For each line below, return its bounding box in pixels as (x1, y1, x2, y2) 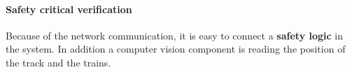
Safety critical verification (6, 1, 132, 16)
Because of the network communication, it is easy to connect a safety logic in (6, 28, 344, 42)
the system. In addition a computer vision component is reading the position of (6, 42, 346, 56)
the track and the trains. (6, 55, 111, 69)
